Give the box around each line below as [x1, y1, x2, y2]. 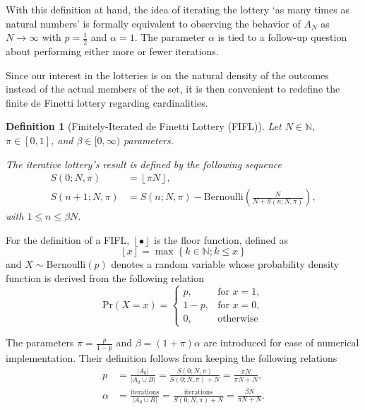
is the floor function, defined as [154, 232, 289, 247]
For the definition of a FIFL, [6, 232, 130, 247]
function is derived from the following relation [6, 271, 205, 286]
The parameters [6, 335, 74, 350]
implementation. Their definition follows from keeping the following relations [6, 351, 337, 365]
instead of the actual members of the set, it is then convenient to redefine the [6, 81, 340, 96]
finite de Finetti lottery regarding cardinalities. [6, 95, 208, 110]
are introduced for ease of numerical [203, 335, 359, 350]
